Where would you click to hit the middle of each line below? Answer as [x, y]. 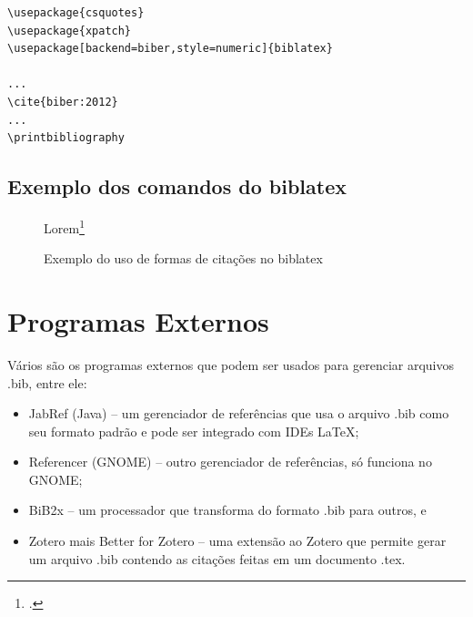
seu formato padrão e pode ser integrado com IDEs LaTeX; [194, 431]
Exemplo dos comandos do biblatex [177, 186]
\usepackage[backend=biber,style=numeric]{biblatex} [170, 49]
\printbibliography [66, 138]
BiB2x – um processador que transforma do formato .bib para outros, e [227, 510]
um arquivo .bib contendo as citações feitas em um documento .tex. [217, 558]
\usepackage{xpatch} [70, 31]
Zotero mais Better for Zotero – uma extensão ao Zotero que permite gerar [237, 541]
